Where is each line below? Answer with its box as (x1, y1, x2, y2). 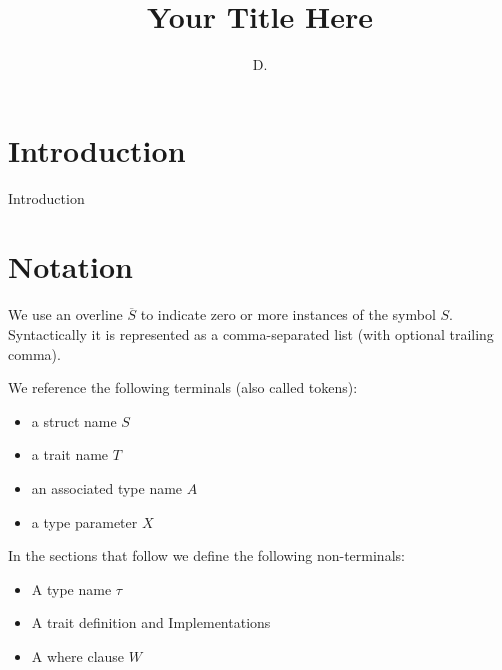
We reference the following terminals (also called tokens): (8, 377, 358, 398)
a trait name (31, 444, 109, 465)
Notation (8, 246, 133, 287)
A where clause (31, 645, 125, 666)
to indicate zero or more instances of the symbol (140, 304, 436, 325)
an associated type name (31, 477, 183, 498)
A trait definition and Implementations (31, 612, 271, 633)
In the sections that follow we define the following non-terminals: (8, 545, 405, 566)
